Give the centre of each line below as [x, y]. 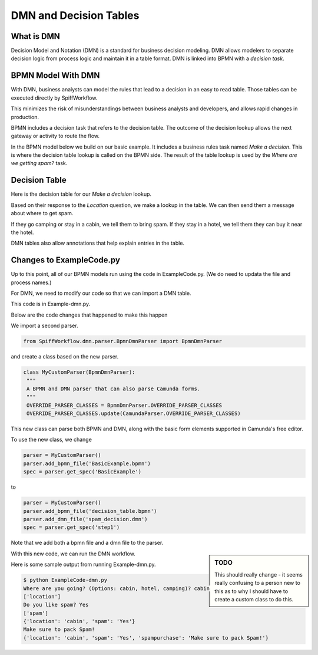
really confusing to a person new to [257, 583]
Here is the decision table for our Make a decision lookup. [81, 194]
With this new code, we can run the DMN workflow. [73, 554]
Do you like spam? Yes [56, 605]
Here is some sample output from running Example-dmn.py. [83, 565]
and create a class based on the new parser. [65, 357]
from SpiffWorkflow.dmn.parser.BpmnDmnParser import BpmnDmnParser [123, 341]
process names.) [31, 282]
